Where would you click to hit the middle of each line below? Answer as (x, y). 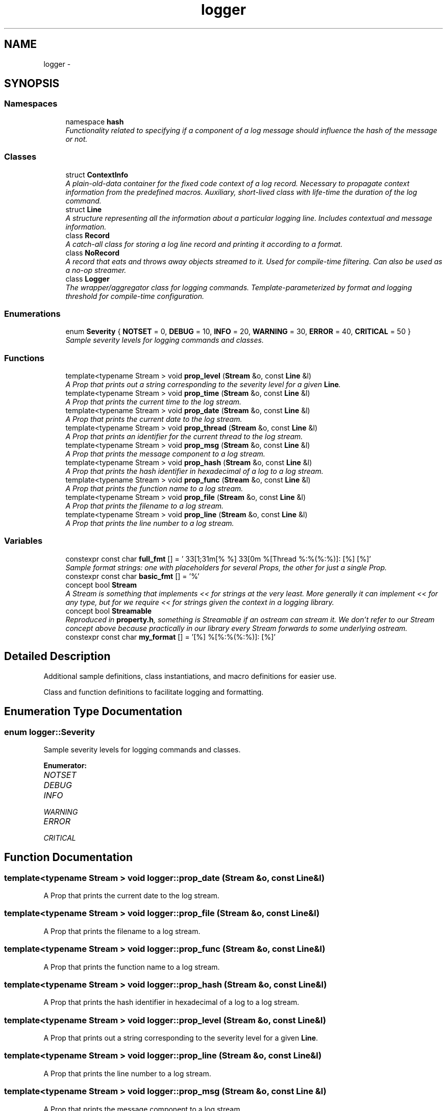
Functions (24, 358)
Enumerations (32, 313)
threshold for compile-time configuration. (135, 296)
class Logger (88, 279)
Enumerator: (65, 765)
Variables (23, 541)
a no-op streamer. (96, 270)
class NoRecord (92, 252)
